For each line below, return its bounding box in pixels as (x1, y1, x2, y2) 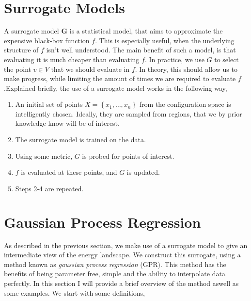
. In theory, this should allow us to (135, 64, 237, 74)
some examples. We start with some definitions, (4, 287, 145, 298)
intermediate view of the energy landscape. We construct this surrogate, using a (4, 250, 241, 260)
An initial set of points (15, 99, 83, 109)
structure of (4, 45, 39, 55)
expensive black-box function (4, 35, 90, 45)
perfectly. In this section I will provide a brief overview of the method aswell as (4, 278, 239, 288)
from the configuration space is (139, 99, 231, 109)
